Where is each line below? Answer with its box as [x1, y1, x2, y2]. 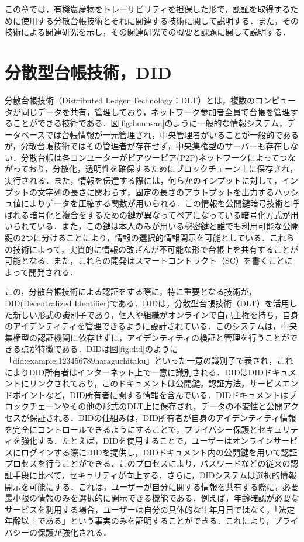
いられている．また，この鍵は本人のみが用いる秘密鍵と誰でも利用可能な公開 [5, 220, 299, 232]
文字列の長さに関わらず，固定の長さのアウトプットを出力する [37, 185, 275, 198]
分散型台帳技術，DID [5, 60, 172, 84]
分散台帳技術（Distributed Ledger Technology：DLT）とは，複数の [5, 94, 255, 106]
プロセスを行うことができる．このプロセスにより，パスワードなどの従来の [5, 457, 291, 469]
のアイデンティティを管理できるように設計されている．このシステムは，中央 [5, 320, 298, 332]
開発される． [28, 265, 78, 278]
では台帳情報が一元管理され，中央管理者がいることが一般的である [45, 128, 299, 140]
